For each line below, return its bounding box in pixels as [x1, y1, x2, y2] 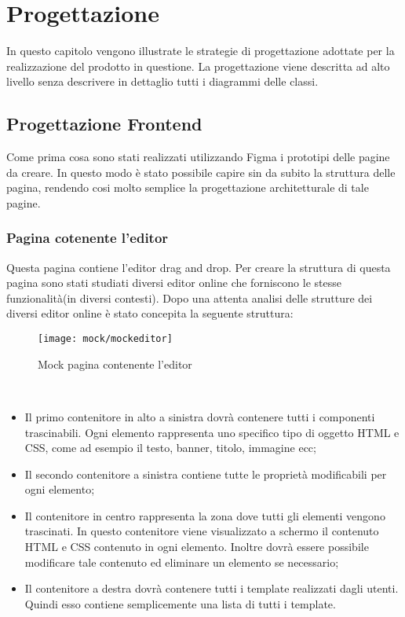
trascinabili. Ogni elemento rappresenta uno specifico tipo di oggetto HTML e [24, 424, 400, 440]
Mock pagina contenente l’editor [38, 355, 192, 372]
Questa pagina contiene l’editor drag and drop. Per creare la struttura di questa [6, 259, 391, 275]
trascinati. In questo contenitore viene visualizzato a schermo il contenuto [24, 523, 379, 539]
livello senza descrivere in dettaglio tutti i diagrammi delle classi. [6, 73, 319, 90]
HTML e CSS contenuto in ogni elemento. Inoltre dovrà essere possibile [24, 538, 369, 555]
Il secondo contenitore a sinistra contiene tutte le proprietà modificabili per [24, 465, 387, 482]
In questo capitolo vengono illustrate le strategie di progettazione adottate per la [6, 42, 395, 59]
